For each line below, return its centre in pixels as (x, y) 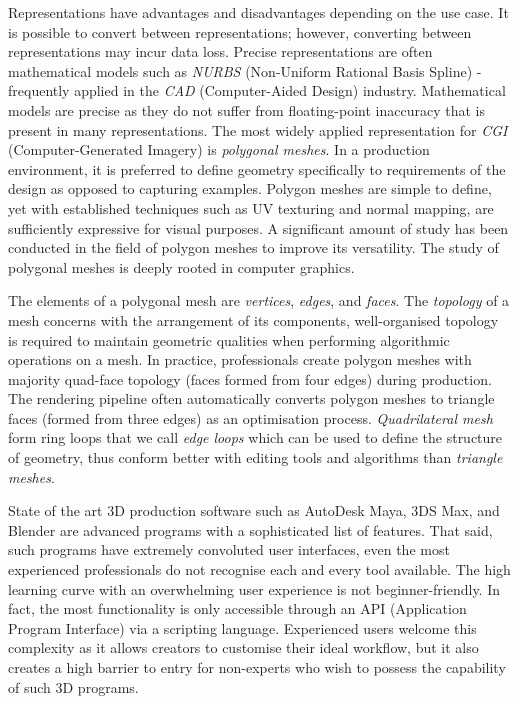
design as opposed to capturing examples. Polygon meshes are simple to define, (250, 188)
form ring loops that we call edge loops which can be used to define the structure (255, 437)
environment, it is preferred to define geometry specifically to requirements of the (257, 168)
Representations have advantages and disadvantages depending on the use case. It (258, 12)
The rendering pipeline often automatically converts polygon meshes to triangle (251, 398)
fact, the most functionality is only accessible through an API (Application (237, 608)
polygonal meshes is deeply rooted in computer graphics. (181, 266)
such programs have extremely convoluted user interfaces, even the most (229, 549)
